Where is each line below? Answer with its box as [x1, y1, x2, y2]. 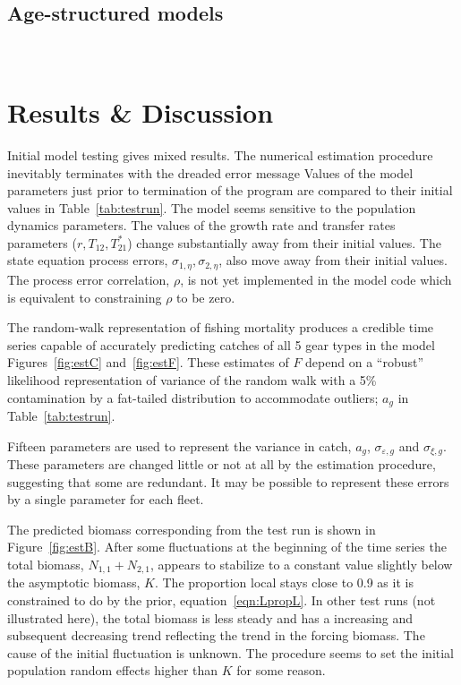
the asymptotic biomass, [7, 573, 141, 592]
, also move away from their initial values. [218, 251, 448, 270]
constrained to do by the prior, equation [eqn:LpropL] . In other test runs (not [7, 591, 436, 610]
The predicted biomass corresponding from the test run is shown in [7, 519, 376, 538]
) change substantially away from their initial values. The [127, 233, 441, 252]
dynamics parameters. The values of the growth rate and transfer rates [7, 216, 396, 235]
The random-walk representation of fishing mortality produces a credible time [7, 318, 434, 337]
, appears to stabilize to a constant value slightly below [149, 554, 453, 573]
